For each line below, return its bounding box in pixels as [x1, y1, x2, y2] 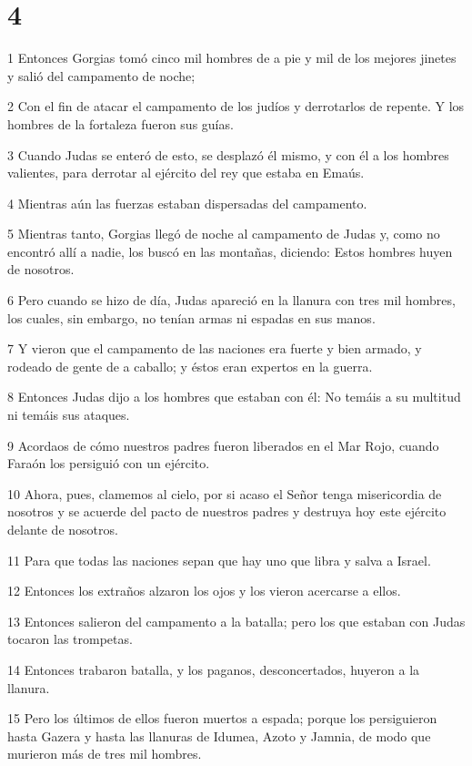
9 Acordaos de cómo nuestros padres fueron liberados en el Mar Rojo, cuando [7, 435, 439, 454]
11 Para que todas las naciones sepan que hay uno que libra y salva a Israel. [7, 550, 431, 569]
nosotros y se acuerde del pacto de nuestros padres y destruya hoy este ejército [7, 502, 447, 521]
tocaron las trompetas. [7, 629, 133, 649]
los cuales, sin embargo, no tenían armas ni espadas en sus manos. [7, 308, 376, 327]
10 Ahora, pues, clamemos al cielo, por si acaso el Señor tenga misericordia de [7, 484, 442, 503]
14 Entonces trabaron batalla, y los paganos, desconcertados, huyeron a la [7, 659, 420, 679]
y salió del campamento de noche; [7, 66, 196, 85]
